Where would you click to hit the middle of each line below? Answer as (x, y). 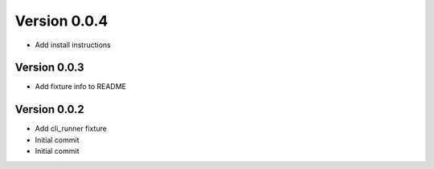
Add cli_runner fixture (71, 129)
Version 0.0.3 (49, 68)
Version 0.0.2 (49, 109)
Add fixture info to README (81, 87)
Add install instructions (73, 45)
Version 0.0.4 (61, 21)
